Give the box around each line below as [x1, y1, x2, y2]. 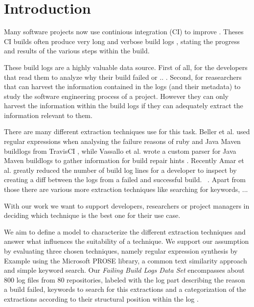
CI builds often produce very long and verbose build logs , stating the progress [4, 36, 240, 46]
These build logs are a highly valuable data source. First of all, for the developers [4, 62, 248, 72]
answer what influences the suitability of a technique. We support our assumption [4, 236, 249, 246]
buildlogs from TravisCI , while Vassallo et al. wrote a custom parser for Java [4, 145, 236, 156]
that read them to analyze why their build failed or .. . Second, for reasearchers [4, 71, 242, 82]
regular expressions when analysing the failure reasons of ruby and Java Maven [4, 136, 241, 146]
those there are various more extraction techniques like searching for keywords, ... [4, 184, 248, 194]
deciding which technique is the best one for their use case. [4, 210, 181, 220]
